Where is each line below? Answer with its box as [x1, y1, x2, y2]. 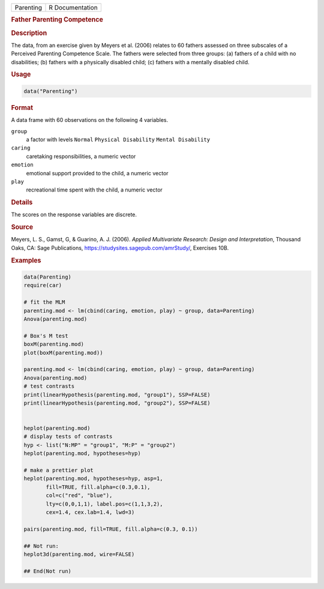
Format [11, 103, 33, 112]
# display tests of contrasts [23, 433, 113, 440]
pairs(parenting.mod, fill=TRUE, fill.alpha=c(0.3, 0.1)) [23, 525, 198, 533]
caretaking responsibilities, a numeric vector [26, 153, 136, 160]
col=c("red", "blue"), [46, 492, 113, 499]
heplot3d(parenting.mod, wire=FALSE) [23, 551, 135, 558]
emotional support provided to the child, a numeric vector [26, 169, 169, 177]
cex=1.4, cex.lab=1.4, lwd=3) [46, 509, 135, 516]
